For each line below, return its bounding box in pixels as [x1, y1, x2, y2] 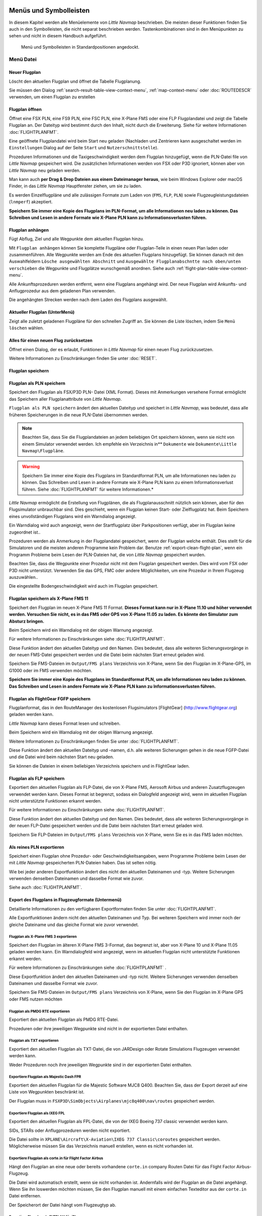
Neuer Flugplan [9, 70, 41, 75]
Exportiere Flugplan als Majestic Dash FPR [9, 1074, 82, 1079]
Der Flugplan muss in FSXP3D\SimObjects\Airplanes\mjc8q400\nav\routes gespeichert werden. [9, 1098, 215, 1104]
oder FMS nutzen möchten [9, 996, 63, 1002]
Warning [22, 464, 40, 469]
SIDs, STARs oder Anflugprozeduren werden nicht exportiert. [9, 1127, 131, 1133]
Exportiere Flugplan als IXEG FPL [9, 1110, 65, 1116]
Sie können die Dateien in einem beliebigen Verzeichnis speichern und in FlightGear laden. [9, 763, 190, 769]
